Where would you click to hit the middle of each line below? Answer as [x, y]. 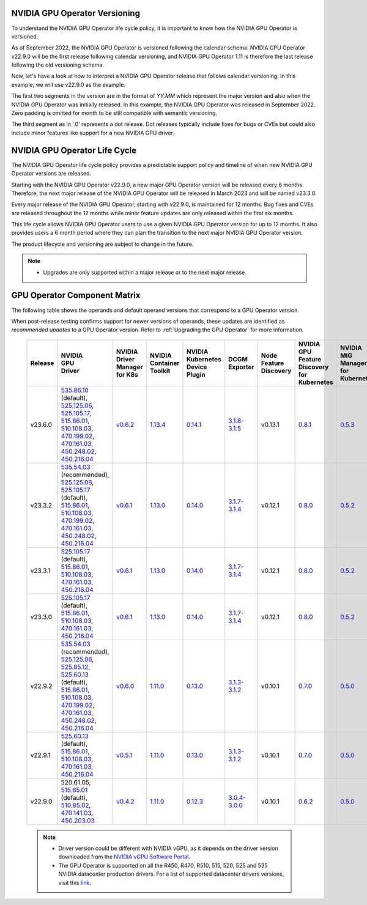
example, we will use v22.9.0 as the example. [68, 84]
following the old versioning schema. [57, 65]
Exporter [241, 367]
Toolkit [160, 371]
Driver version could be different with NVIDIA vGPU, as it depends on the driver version [168, 848]
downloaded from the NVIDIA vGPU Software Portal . [124, 857]
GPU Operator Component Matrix [76, 296]
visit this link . [75, 882]
